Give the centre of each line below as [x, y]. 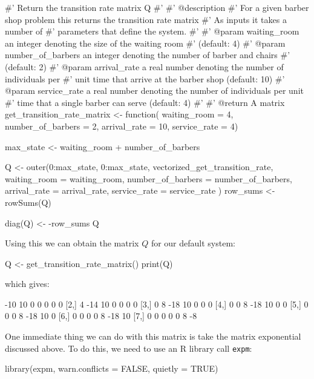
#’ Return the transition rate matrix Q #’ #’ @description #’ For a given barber [157, 7]
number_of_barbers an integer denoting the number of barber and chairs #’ [148, 55]
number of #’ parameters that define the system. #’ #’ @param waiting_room [152, 31]
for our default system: [193, 243]
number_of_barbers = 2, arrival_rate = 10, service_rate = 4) [122, 126]
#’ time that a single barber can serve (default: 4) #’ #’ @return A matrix [145, 102]
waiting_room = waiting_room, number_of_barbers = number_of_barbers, [149, 178]
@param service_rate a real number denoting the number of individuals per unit [154, 91]
